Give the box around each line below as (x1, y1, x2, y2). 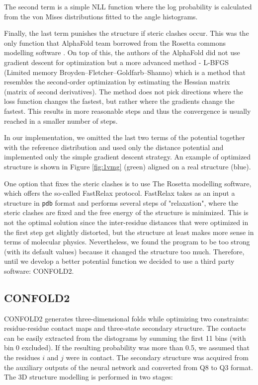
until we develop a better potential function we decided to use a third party (4, 256, 235, 266)
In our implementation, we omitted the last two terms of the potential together (4, 132, 245, 143)
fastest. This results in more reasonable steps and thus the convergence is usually (4, 105, 251, 116)
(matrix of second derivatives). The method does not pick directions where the (4, 86, 243, 96)
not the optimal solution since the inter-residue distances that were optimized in (4, 217, 249, 227)
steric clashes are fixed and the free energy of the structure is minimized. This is (4, 207, 249, 218)
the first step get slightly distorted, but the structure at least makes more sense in (4, 227, 254, 237)
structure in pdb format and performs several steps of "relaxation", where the (4, 197, 238, 208)
